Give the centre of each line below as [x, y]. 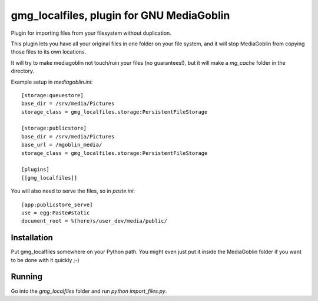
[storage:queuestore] [52, 95]
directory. [23, 71]
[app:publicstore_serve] [57, 204]
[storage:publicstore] [54, 128]
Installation [32, 238]
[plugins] [35, 170]
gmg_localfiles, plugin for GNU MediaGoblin [120, 15]
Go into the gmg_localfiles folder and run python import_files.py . [89, 291]
